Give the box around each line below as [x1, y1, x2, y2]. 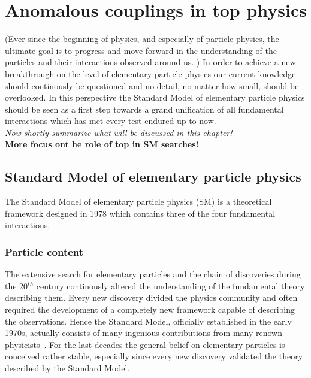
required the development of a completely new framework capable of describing [5, 303, 295, 316]
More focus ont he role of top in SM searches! [5, 138, 199, 150]
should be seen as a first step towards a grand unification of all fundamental [5, 102, 284, 115]
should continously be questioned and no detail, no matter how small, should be [5, 79, 299, 92]
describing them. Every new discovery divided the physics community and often [5, 291, 298, 304]
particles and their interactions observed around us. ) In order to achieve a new [5, 56, 296, 68]
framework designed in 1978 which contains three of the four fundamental [5, 207, 276, 219]
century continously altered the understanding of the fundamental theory [36, 279, 305, 292]
